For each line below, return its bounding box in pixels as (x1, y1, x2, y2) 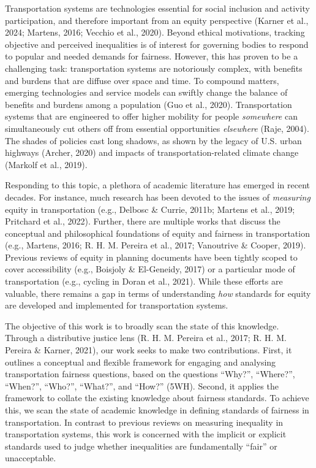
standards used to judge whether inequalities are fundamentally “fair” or (5, 439, 277, 452)
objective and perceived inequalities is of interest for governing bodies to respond (5, 37, 309, 50)
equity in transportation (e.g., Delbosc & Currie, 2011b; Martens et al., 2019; (5, 202, 295, 215)
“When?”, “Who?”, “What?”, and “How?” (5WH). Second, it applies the (5, 379, 279, 392)
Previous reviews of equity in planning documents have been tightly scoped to (5, 250, 298, 263)
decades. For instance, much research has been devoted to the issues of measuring (5, 190, 310, 203)
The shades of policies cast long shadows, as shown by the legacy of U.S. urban (5, 134, 302, 147)
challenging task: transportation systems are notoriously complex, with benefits (5, 61, 303, 74)
